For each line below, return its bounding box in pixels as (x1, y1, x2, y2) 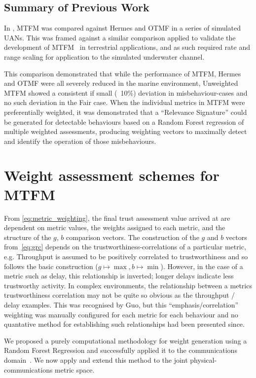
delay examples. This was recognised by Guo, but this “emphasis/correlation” (4, 299, 239, 309)
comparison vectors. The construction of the (66, 232, 199, 242)
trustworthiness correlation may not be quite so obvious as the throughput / (4, 290, 235, 300)
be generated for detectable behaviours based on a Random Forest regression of (4, 116, 244, 127)
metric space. (55, 364, 95, 375)
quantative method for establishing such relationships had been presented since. (4, 319, 245, 329)
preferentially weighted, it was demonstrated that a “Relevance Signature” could (4, 106, 247, 117)
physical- (190, 354, 217, 365)
